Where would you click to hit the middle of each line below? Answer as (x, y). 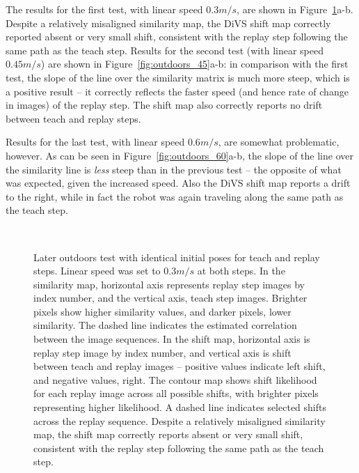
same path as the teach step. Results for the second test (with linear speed (165, 50)
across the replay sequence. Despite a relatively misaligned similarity (179, 420)
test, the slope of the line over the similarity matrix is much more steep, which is (178, 77)
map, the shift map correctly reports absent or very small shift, (168, 434)
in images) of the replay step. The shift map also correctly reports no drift (164, 105)
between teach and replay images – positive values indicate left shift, (179, 366)
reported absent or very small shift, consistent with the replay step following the (177, 37)
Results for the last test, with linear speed (95, 142)
